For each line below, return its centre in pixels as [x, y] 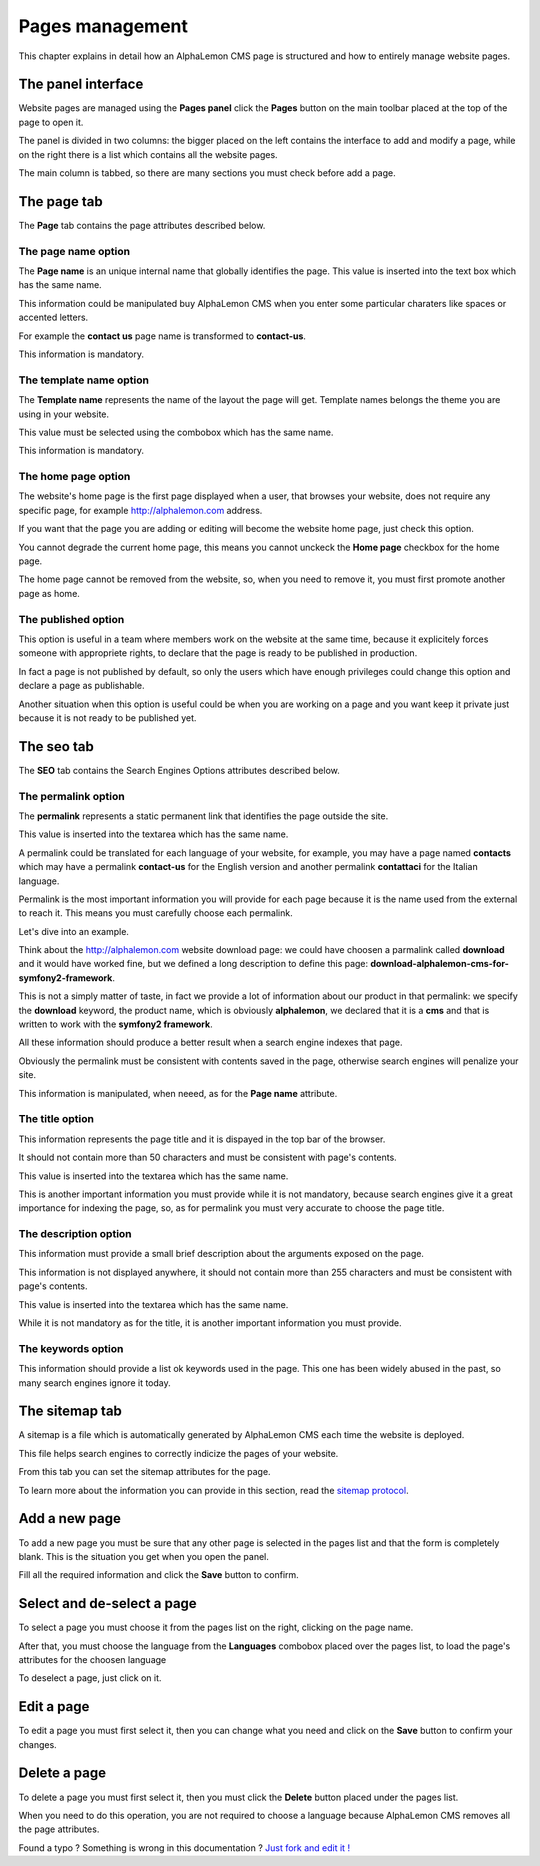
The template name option [84, 380]
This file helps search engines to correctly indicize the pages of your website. [178, 1453]
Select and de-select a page [107, 1603]
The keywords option [71, 1348]
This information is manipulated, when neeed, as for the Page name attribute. [178, 1093]
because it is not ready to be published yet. [107, 717]
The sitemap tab [70, 1411]
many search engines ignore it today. [95, 1382]
